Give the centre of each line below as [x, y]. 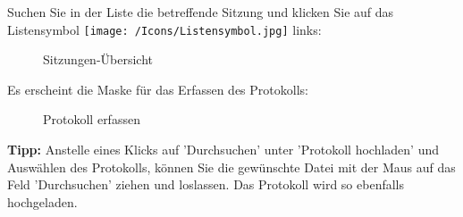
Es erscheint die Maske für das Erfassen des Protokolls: [158, 89]
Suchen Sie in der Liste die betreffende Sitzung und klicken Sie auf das [201, 12]
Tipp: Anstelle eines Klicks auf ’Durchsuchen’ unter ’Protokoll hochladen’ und [223, 150]
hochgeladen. [42, 201]
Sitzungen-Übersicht [98, 59]
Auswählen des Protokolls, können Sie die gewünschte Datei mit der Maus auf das [231, 167]
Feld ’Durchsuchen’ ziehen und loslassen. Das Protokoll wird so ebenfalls [206, 184]
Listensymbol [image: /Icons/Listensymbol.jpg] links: [164, 29]
